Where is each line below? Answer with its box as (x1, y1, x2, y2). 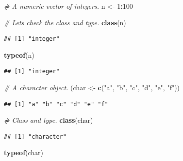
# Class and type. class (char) (4, 115, 93, 125)
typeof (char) (4, 147, 44, 158)
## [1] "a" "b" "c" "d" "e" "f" (4, 100, 108, 108)
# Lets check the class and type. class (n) (4, 17, 126, 27)
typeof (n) (4, 49, 34, 60)
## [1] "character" (4, 133, 67, 140)
